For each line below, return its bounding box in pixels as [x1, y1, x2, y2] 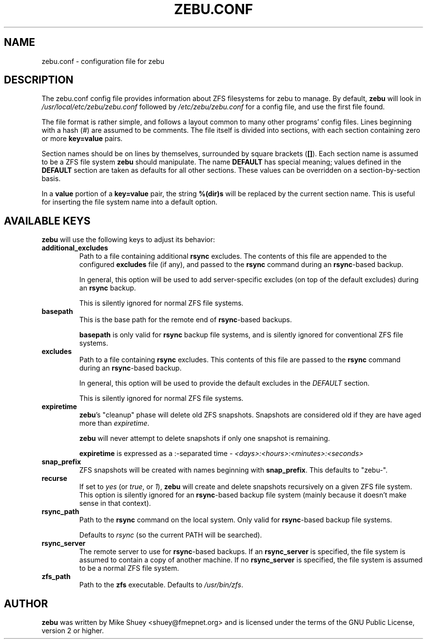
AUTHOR [4, 597, 48, 610]
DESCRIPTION [4, 74, 74, 86]
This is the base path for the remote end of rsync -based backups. [79, 315, 292, 324]
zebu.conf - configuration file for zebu [41, 57, 164, 65]
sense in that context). [79, 499, 151, 508]
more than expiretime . [79, 419, 150, 428]
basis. [41, 174, 61, 183]
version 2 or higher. [41, 626, 104, 635]
